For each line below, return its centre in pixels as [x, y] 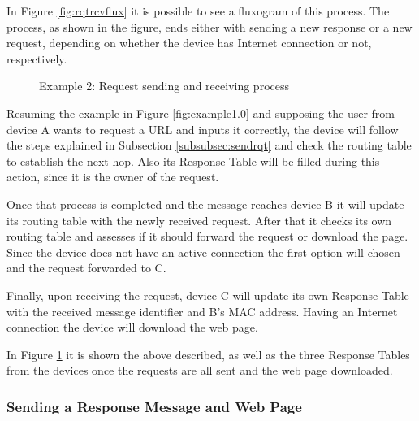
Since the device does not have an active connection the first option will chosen [203, 252]
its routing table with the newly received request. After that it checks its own [199, 220]
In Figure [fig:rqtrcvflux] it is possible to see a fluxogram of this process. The [198, 11]
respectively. [37, 58]
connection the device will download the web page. [132, 327]
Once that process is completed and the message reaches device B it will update [205, 204]
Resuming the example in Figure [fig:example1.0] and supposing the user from [201, 113]
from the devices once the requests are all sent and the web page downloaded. [200, 370]
